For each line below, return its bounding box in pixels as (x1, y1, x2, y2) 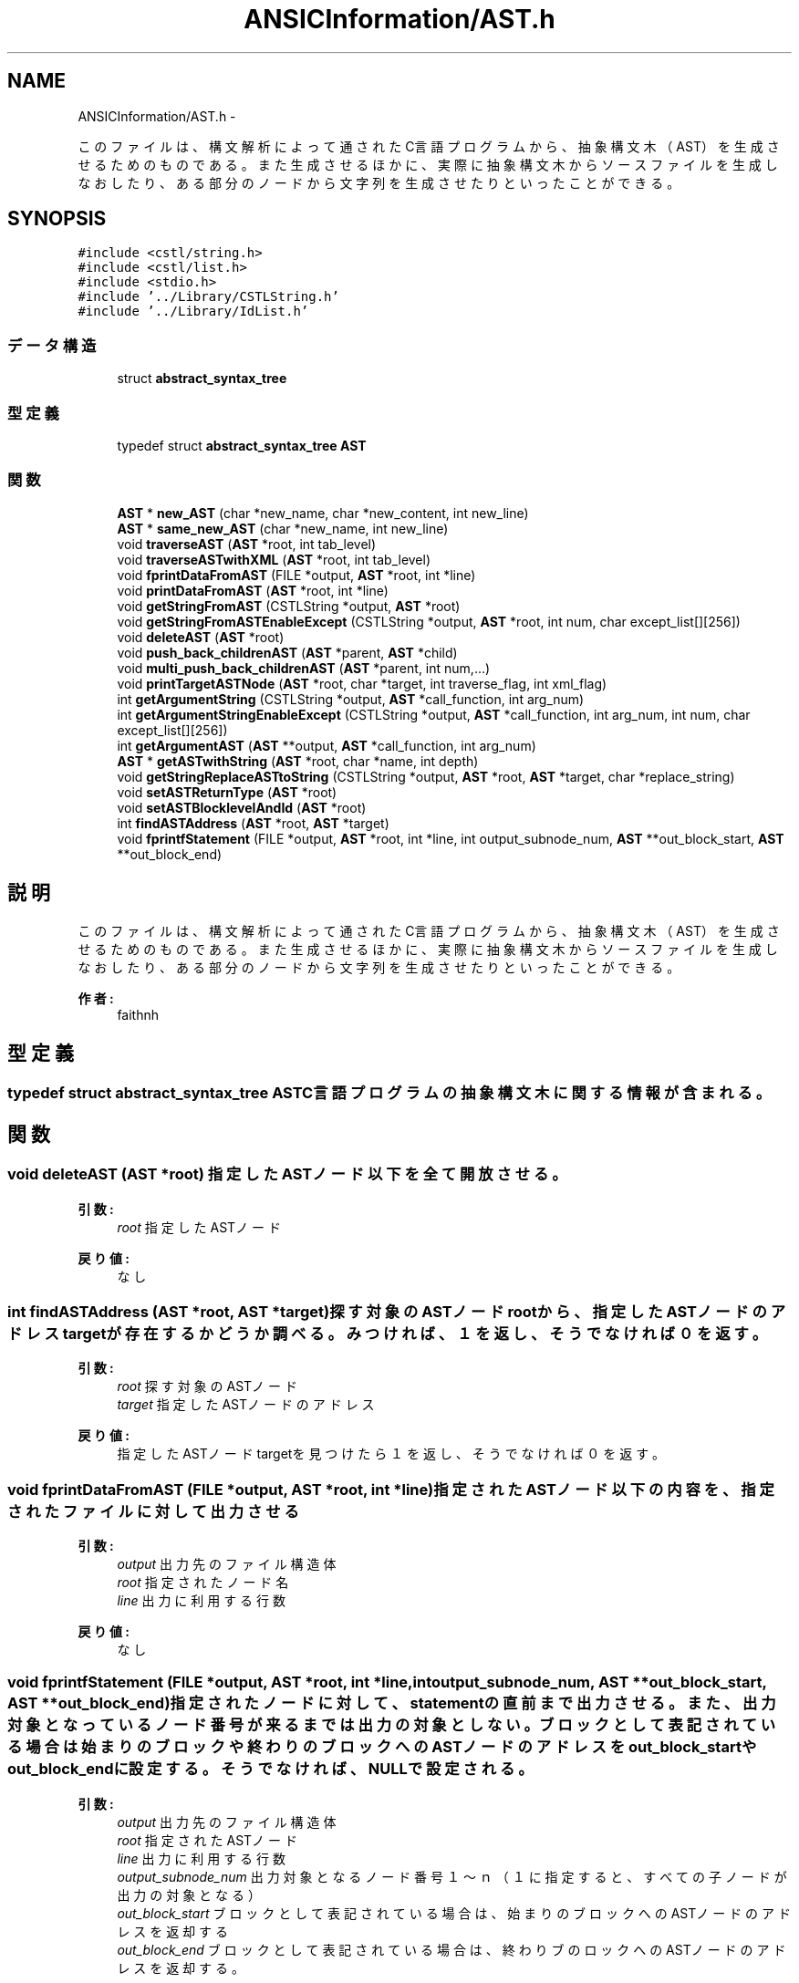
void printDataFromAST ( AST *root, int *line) (117, 582, 389, 598)
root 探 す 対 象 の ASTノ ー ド (117, 1378, 297, 1395)
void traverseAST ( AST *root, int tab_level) (117, 535, 377, 552)
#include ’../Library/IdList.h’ (78, 304, 309, 319)
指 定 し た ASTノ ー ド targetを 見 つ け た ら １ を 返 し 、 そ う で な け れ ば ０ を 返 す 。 (117, 1446, 666, 1462)
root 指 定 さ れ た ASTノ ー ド (117, 1832, 297, 1848)
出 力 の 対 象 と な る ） (117, 1886, 261, 1903)
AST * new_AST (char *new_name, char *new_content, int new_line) (117, 504, 529, 521)
